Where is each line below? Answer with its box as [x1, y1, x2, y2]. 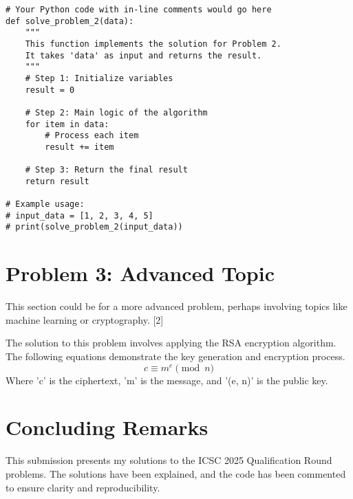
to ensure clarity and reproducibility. [6, 480, 160, 494]
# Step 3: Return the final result [25, 165, 188, 175]
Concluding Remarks [6, 413, 208, 441]
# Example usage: [6, 199, 85, 210]
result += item [45, 142, 114, 152]
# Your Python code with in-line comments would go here [6, 5, 272, 14]
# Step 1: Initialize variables [25, 73, 173, 83]
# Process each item [45, 131, 139, 141]
